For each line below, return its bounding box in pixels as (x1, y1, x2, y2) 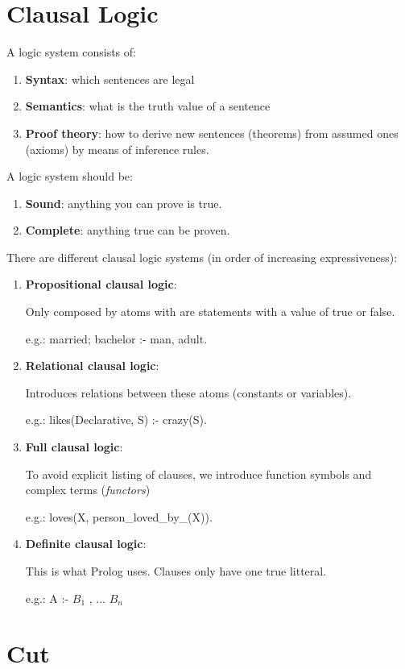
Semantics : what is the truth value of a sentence (25, 98, 271, 114)
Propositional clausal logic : (25, 276, 177, 293)
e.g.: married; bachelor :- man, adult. (25, 330, 208, 347)
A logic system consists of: (6, 44, 136, 60)
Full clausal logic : (25, 438, 123, 455)
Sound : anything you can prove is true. (25, 194, 222, 211)
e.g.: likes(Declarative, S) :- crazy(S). (25, 411, 207, 428)
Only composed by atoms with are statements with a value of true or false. (25, 303, 395, 320)
